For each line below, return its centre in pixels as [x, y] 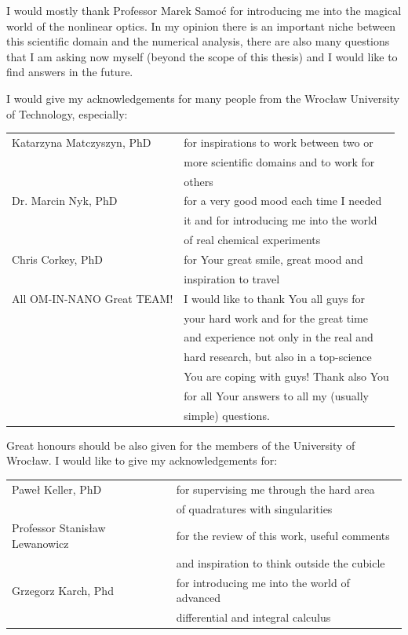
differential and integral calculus [253, 617]
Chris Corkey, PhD [58, 259]
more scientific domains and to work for [279, 161]
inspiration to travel [232, 278]
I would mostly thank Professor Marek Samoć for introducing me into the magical [204, 10]
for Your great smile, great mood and [273, 259]
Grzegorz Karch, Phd [63, 590]
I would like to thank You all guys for [275, 298]
